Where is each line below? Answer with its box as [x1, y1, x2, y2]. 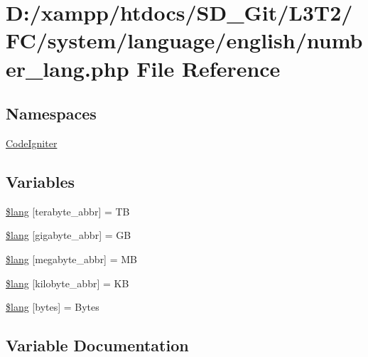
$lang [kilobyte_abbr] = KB [6, 275, 129, 290]
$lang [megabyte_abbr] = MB [6, 251, 137, 266]
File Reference [136, 53, 281, 82]
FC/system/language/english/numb [6, 26, 363, 55]
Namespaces [6, 102, 97, 124]
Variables [6, 170, 75, 192]
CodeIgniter [6, 135, 58, 150]
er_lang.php [6, 53, 129, 82]
